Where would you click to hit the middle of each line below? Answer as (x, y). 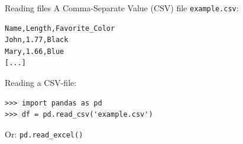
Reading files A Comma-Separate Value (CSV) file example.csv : (122, 8)
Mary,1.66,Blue (35, 51)
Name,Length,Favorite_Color (60, 28)
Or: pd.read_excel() (44, 134)
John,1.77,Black (37, 40)
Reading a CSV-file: (41, 83)
